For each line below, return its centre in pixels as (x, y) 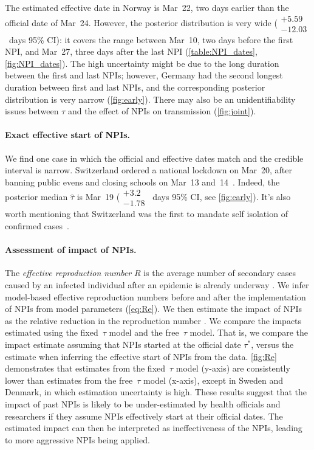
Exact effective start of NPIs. (68, 135)
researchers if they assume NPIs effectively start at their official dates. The (144, 416)
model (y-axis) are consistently (233, 368)
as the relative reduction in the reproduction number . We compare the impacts (153, 320)
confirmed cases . (37, 226)
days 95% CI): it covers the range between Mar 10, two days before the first (151, 39)
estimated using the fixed (52, 332)
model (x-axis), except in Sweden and (213, 380)
